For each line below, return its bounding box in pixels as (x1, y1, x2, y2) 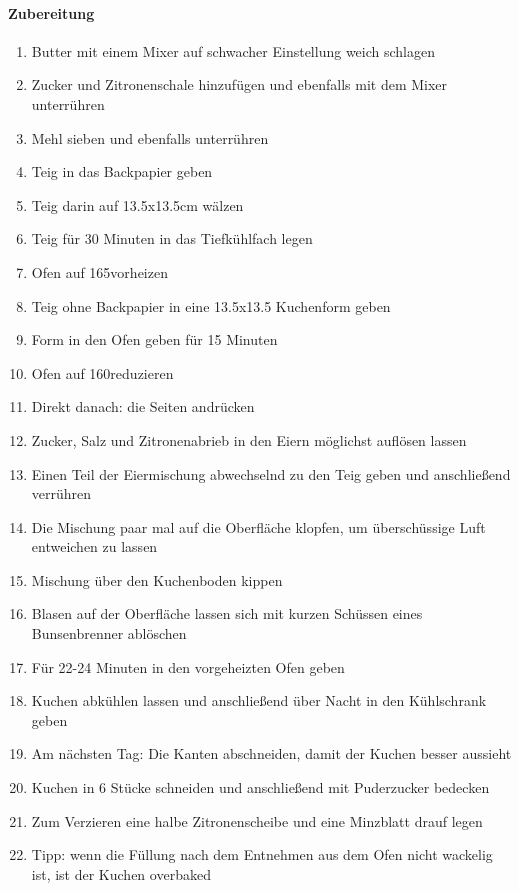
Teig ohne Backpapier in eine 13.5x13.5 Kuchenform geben (31, 295, 391, 316)
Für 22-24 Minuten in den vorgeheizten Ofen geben (31, 656, 345, 677)
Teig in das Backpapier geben (31, 161, 213, 182)
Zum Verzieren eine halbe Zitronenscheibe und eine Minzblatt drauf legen (31, 810, 483, 831)
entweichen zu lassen (31, 536, 158, 557)
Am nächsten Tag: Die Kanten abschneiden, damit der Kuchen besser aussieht (31, 743, 512, 764)
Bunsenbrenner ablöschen (31, 623, 187, 644)
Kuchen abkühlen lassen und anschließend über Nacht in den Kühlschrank (31, 690, 487, 711)
